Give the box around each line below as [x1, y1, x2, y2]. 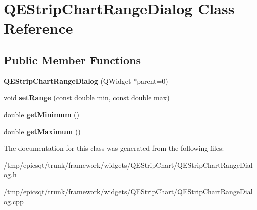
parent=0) [137, 75, 168, 86]
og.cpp [4, 196, 24, 206]
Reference [4, 18, 73, 38]
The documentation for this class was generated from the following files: [4, 143, 224, 153]
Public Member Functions [4, 52, 141, 67]
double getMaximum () [4, 126, 81, 136]
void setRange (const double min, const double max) [4, 92, 170, 103]
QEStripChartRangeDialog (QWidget [4, 75, 131, 86]
